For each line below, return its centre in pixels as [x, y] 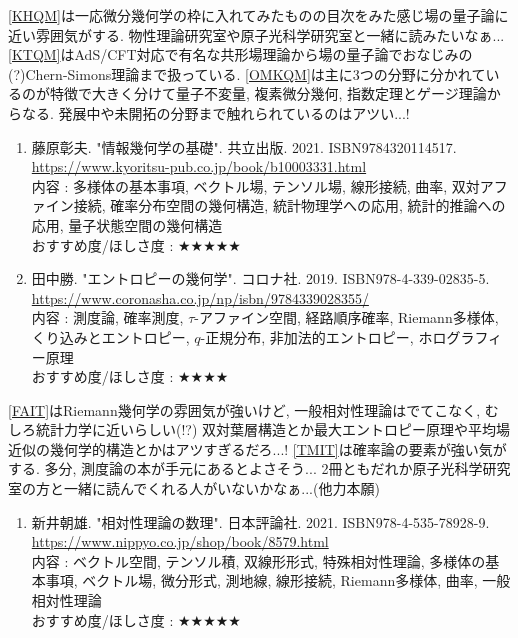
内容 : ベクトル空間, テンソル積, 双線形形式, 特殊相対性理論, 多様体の [258, 560]
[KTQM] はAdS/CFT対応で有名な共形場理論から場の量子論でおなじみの [240, 54]
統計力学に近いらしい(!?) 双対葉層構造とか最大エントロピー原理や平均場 [273, 429]
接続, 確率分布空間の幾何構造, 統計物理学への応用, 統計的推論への [289, 205]
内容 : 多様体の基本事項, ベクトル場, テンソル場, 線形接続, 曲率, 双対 [255, 185]
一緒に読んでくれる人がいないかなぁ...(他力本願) [221, 488]
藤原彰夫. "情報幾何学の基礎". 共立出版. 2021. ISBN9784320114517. [244, 146]
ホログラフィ [460, 336]
